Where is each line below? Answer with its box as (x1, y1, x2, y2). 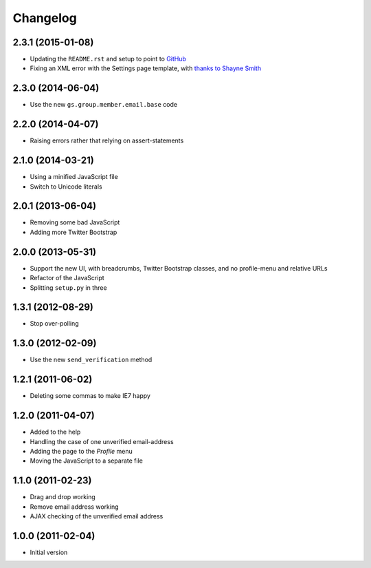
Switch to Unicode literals (30, 182, 102, 191)
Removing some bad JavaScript (30, 218, 120, 227)
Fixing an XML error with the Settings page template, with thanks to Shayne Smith (30, 64, 261, 72)
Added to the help (30, 428, 81, 436)
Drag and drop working (30, 493, 95, 501)
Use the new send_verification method (30, 355, 153, 364)
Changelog (12, 10, 77, 25)
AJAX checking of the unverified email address (30, 512, 164, 520)
